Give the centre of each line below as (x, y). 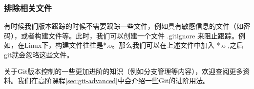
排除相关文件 (28, 8)
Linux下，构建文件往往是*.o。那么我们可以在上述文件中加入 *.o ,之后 (134, 45)
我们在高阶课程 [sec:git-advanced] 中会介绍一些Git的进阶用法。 (114, 80)
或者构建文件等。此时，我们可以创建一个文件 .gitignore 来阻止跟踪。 (129, 35)
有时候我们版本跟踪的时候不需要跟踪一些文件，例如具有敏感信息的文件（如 (124, 26)
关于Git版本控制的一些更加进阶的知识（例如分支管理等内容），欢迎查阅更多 (124, 71)
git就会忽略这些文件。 (39, 54)
